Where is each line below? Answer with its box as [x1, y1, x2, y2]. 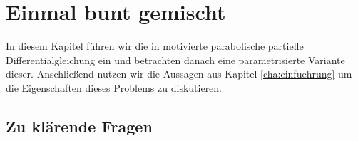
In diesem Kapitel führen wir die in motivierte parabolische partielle [6, 38, 304, 53]
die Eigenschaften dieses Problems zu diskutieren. [6, 80, 223, 95]
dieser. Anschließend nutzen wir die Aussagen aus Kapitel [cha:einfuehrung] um [6, 66, 352, 81]
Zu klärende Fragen [6, 115, 153, 137]
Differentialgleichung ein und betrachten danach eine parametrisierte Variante [6, 52, 345, 67]
